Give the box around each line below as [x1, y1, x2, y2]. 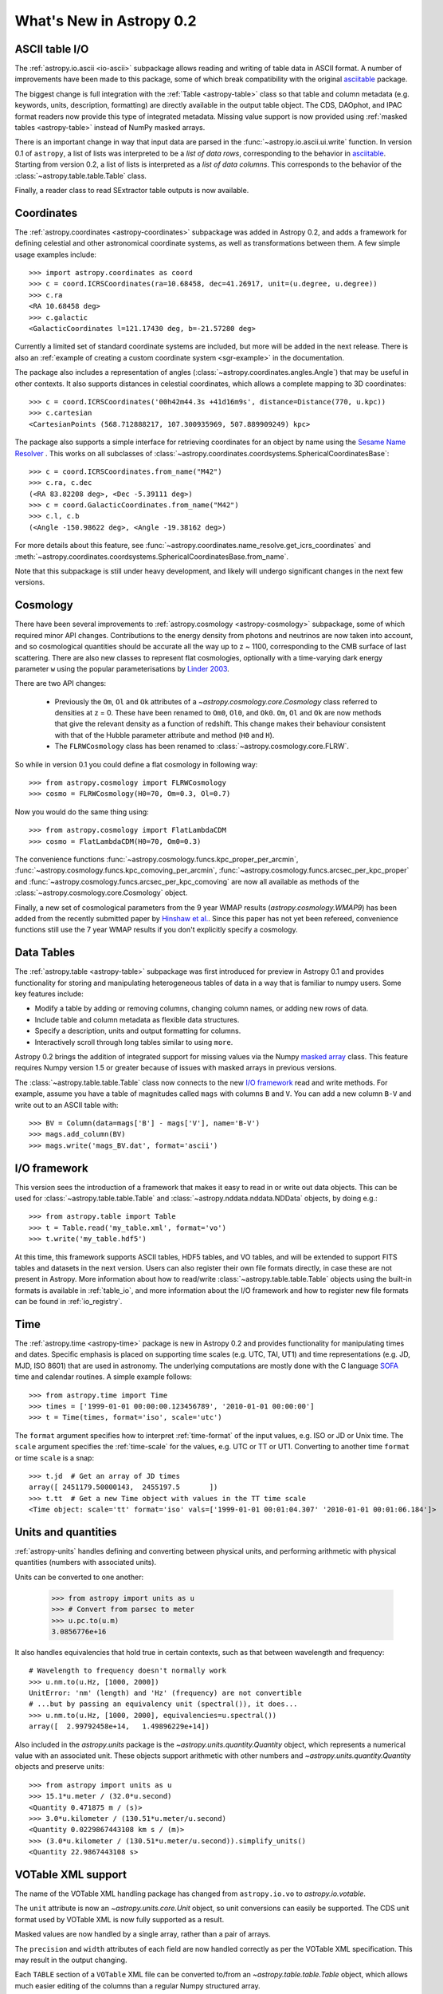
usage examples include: [14, 250, 97, 259]
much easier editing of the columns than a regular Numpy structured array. [14, 1980, 261, 1990]
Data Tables [14, 946, 76, 960]
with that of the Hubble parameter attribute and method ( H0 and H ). [54, 730, 275, 739]
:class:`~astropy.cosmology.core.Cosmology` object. [14, 888, 188, 897]
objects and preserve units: [14, 1762, 105, 1771]
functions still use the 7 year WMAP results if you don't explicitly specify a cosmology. [14, 925, 298, 935]
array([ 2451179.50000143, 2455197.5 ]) [29, 1483, 218, 1492]
